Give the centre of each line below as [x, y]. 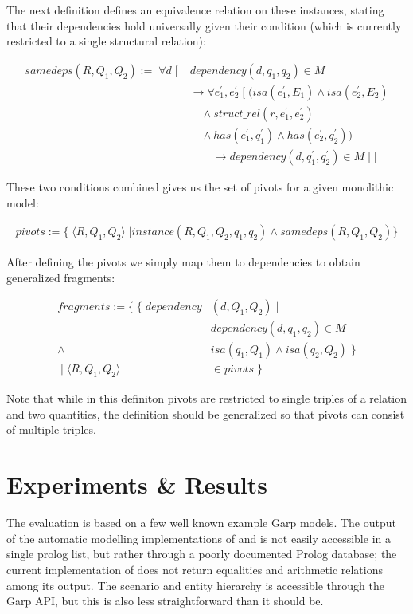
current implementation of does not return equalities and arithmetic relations [195, 569]
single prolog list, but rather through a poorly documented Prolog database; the [202, 554]
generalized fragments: [61, 277]
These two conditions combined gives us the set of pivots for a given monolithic [200, 186]
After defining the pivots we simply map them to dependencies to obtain [183, 262]
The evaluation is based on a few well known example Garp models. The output [201, 523]
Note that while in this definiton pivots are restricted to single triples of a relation [207, 398]
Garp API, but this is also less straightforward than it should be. [165, 601]
